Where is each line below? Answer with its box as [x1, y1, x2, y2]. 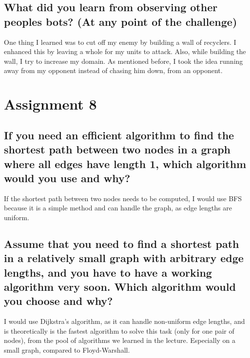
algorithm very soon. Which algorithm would [4, 279, 236, 294]
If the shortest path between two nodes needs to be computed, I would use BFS [4, 193, 242, 203]
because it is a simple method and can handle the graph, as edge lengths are [4, 203, 232, 213]
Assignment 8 [4, 94, 97, 114]
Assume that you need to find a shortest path [4, 236, 239, 251]
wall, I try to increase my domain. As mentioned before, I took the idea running [4, 56, 243, 66]
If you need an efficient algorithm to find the [4, 127, 234, 142]
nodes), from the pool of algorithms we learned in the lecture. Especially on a [4, 335, 236, 345]
